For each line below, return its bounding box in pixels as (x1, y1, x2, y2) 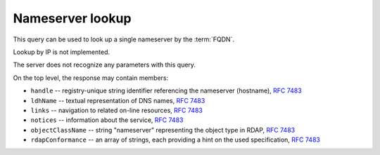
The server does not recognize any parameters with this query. (13, 60, 196, 69)
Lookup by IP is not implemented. (13, 48, 110, 56)
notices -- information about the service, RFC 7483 (30, 116, 184, 124)
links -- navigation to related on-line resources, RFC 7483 (30, 106, 203, 114)
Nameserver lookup (13, 11, 132, 26)
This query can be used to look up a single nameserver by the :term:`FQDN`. (13, 35, 235, 43)
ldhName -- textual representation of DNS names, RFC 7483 (30, 96, 205, 105)
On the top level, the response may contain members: (13, 74, 169, 82)
